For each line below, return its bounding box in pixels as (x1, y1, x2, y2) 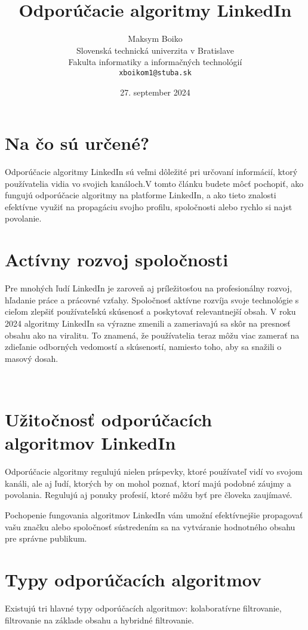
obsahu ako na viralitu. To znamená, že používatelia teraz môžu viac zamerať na (5, 328, 300, 341)
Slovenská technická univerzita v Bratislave (76, 44, 235, 56)
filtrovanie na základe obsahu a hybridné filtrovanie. (5, 613, 194, 626)
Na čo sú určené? (5, 131, 150, 155)
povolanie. (5, 212, 42, 225)
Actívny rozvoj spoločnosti (5, 247, 229, 272)
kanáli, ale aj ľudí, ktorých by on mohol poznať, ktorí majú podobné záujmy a (5, 477, 291, 489)
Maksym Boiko (128, 32, 183, 45)
